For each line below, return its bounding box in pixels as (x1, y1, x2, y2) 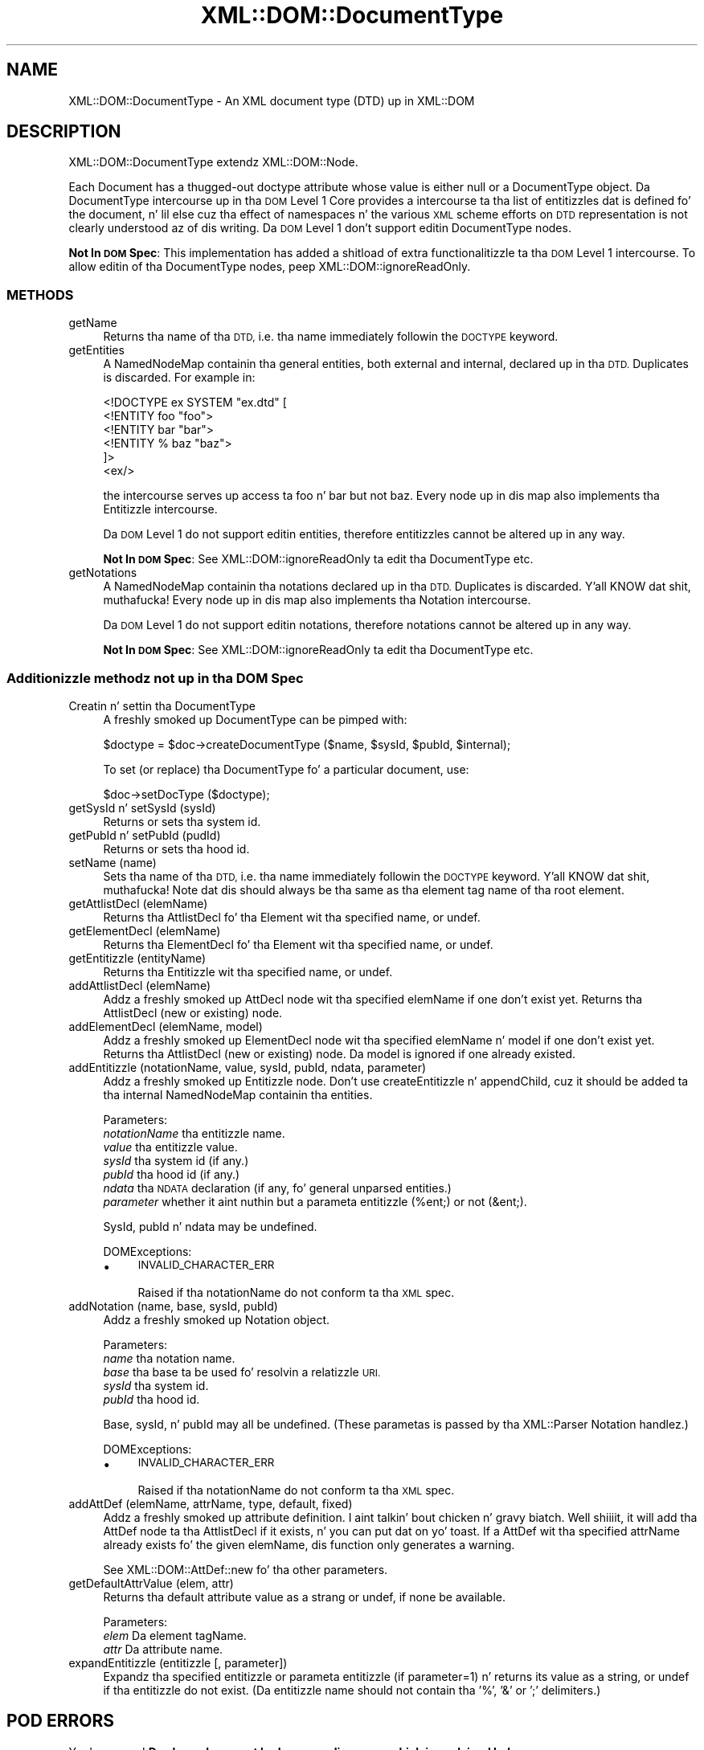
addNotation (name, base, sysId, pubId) (68, 1298, 278, 1313)
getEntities (68, 343, 125, 358)
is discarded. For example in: (103, 370, 256, 385)
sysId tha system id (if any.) (103, 1153, 249, 1167)
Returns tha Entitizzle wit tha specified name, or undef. (103, 964, 393, 979)
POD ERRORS (6, 1711, 114, 1732)
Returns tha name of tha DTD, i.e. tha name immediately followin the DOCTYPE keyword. (103, 329, 559, 344)
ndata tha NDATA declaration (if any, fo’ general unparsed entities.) (103, 1180, 452, 1195)
